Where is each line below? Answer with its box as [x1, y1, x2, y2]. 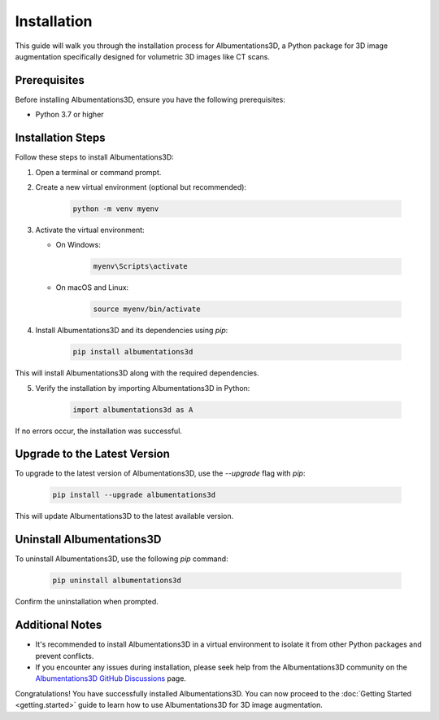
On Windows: [55, 240, 101, 250]
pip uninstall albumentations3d [52, 576, 182, 586]
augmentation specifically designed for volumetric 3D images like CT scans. [15, 51, 270, 61]
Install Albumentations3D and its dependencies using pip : [35, 326, 228, 336]
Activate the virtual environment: [35, 225, 146, 235]
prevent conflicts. [35, 651, 94, 661]
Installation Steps [15, 131, 106, 145]
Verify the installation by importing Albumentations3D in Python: [35, 383, 250, 393]
